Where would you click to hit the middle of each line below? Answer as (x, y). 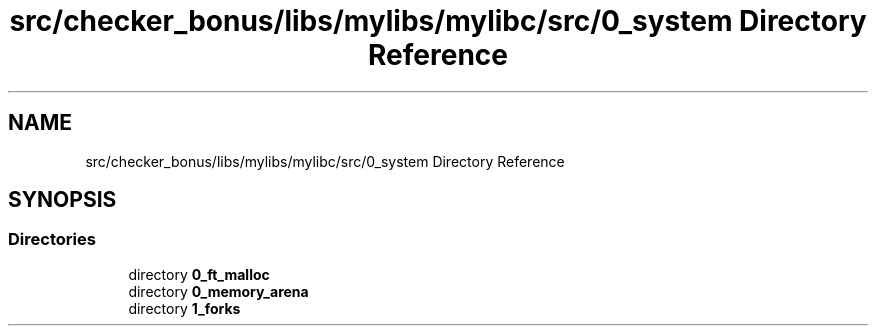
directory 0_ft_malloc (199, 274)
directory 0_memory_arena (218, 291)
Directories (52, 239)
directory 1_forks (184, 308)
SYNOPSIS (62, 200)
